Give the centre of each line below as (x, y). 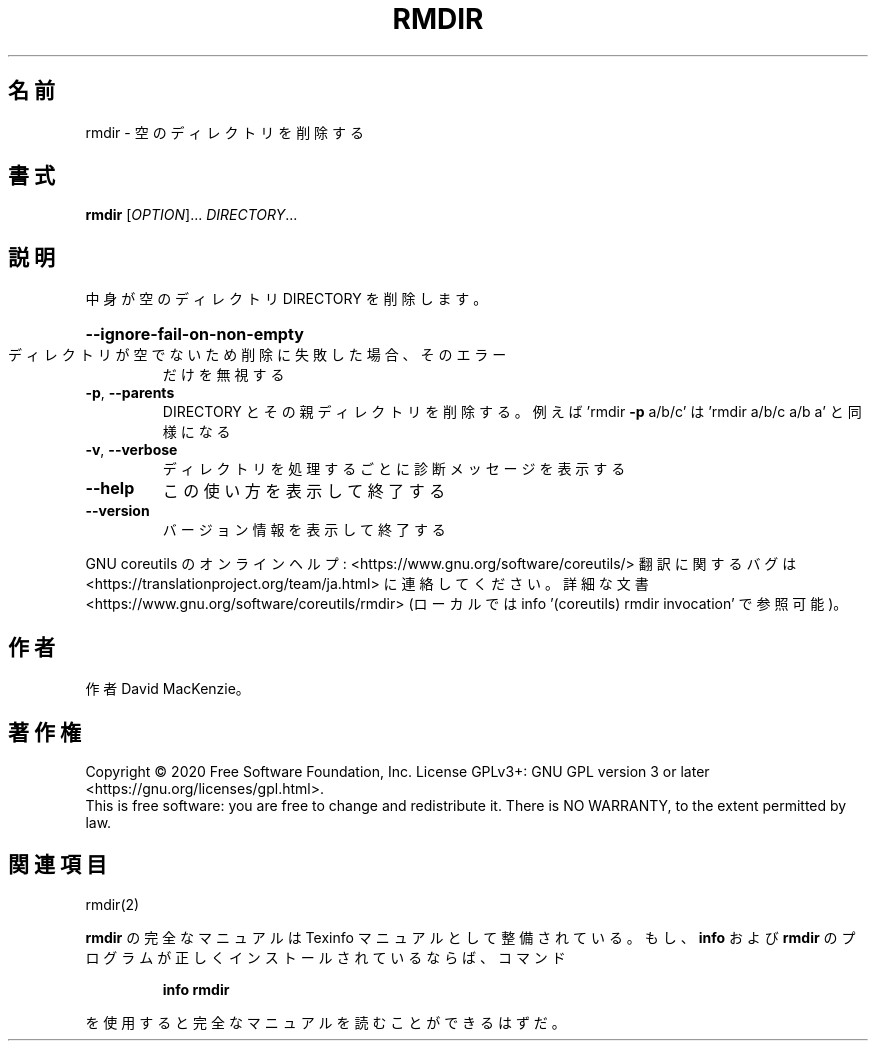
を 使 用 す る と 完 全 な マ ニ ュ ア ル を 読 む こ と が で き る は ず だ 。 (325, 1022)
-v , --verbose (131, 450)
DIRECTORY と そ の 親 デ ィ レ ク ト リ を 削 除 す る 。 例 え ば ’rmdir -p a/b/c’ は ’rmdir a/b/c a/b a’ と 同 (512, 412)
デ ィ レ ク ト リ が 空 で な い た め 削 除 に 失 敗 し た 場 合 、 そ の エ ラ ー (257, 355)
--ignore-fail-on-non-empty (194, 334)
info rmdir (196, 989)
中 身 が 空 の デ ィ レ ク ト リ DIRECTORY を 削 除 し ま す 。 (286, 299)
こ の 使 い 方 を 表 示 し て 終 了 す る (304, 491)
